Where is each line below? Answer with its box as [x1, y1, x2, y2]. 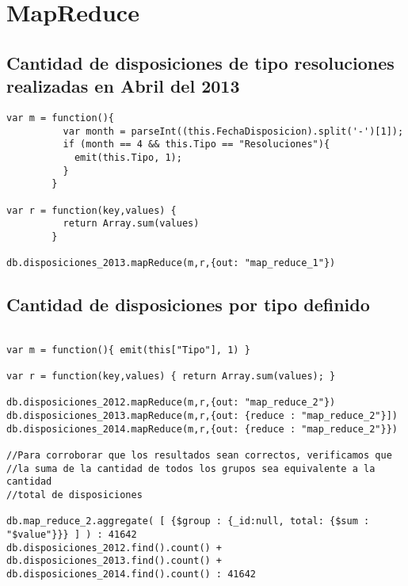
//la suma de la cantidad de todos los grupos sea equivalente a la [6, 462, 376, 474]
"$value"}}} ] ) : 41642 [6, 528, 137, 540]
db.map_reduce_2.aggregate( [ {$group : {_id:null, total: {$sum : [6, 516, 370, 527]
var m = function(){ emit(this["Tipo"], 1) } [6, 344, 250, 356]
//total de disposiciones [6, 489, 143, 500]
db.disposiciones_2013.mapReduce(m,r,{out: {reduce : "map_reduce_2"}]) [6, 409, 398, 421]
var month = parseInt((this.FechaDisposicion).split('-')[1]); [63, 125, 404, 137]
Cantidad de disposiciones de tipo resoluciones [6, 50, 395, 74]
